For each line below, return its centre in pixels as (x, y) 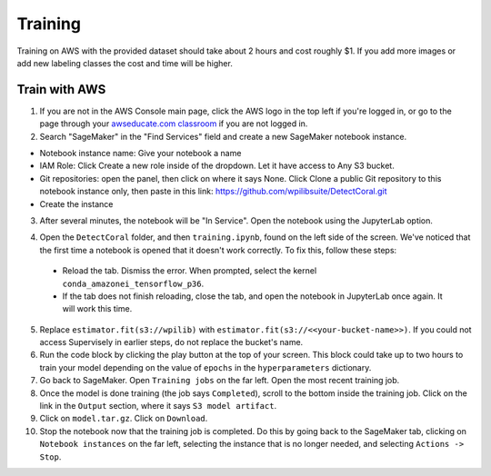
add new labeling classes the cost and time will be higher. (125, 63)
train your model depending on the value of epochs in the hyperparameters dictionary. (205, 367)
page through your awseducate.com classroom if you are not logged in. (174, 124)
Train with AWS (61, 89)
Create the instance (76, 203)
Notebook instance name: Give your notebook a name (140, 154)
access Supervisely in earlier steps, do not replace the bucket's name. (171, 342)
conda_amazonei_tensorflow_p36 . (133, 283)
